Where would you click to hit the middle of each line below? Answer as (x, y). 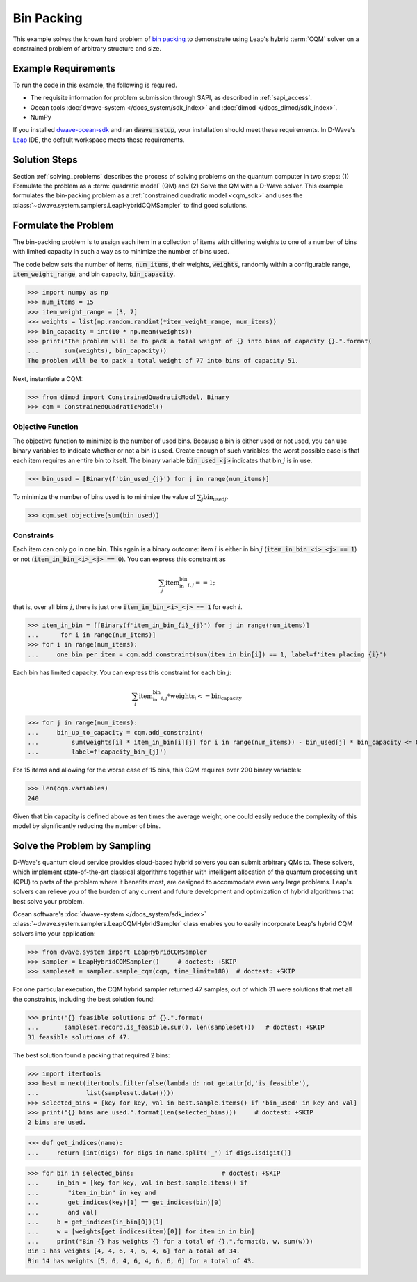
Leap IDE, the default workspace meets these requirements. (99, 140)
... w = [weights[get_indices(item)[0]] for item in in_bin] (141, 1232)
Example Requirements (64, 68)
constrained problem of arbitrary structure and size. (87, 48)
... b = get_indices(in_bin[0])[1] (95, 1222)
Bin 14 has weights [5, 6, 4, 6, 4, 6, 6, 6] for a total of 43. (141, 1261)
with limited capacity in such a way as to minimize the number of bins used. (121, 252)
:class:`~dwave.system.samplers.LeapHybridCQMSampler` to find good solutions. (130, 205)
